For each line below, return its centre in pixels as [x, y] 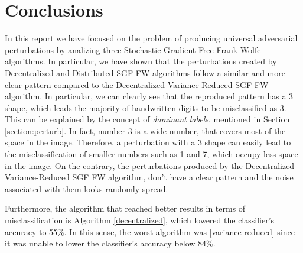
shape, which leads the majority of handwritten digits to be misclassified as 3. [146, 107]
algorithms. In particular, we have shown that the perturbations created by [141, 61]
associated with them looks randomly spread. [87, 188]
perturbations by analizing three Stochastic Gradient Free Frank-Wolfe [133, 49]
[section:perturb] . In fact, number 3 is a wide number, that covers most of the [145, 130]
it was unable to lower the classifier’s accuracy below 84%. [110, 243]
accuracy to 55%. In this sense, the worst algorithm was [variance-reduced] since [150, 231]
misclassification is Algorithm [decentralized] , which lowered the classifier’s [140, 220]
